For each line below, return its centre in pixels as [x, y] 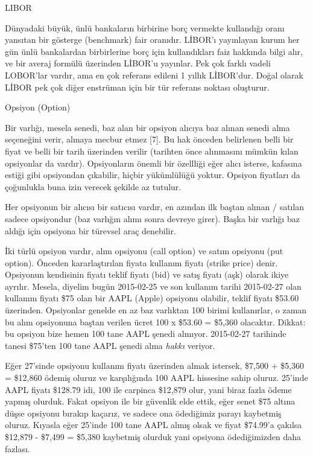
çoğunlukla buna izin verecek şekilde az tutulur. [93, 186]
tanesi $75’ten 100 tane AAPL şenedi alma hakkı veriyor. [110, 345]
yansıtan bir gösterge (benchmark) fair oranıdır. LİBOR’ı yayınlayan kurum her [152, 40]
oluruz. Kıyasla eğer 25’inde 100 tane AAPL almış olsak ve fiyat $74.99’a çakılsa [153, 425]
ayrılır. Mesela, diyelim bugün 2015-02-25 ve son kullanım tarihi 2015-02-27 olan [153, 286]
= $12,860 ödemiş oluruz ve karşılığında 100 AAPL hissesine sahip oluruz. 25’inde [156, 378]
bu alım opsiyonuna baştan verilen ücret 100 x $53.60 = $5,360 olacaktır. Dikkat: [155, 321]
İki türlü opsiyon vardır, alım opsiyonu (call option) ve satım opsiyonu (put [144, 251]
